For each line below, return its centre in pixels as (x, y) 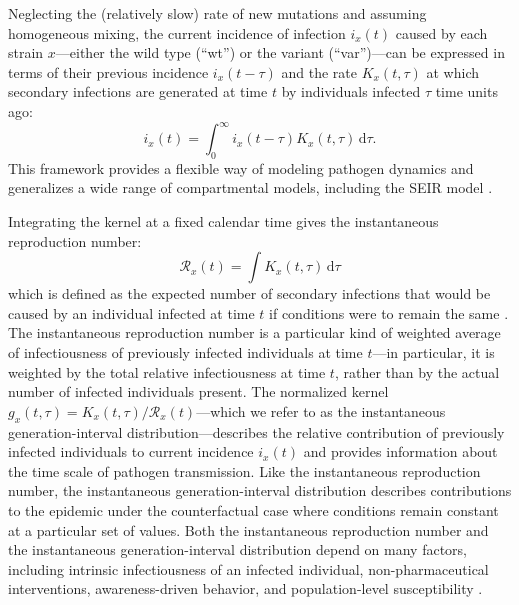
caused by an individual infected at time (131, 312)
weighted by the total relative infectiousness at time (167, 371)
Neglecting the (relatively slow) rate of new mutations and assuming (217, 13)
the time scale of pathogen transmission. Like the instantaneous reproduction (244, 470)
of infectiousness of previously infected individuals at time (185, 352)
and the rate (319, 71)
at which (452, 71)
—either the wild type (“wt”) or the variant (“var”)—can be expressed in (280, 52)
